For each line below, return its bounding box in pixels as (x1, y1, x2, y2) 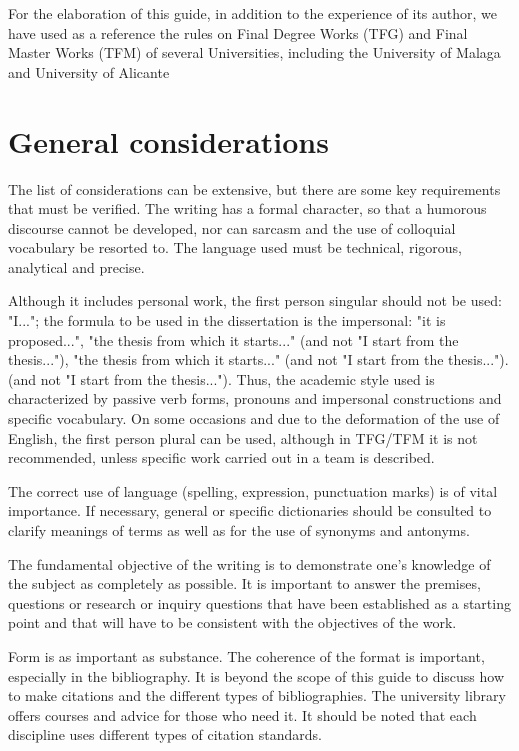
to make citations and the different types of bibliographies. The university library (8, 685, 506, 706)
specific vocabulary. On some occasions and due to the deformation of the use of (8, 408, 500, 429)
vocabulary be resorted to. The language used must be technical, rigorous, (8, 237, 462, 258)
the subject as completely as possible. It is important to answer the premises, (8, 573, 481, 594)
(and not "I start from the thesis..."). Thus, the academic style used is (8, 368, 435, 389)
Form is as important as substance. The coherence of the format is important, (8, 645, 485, 666)
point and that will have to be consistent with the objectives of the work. (8, 612, 457, 633)
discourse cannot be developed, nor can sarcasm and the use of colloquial (8, 217, 456, 238)
